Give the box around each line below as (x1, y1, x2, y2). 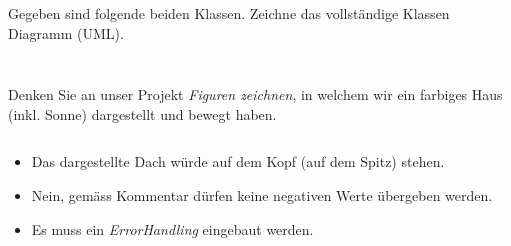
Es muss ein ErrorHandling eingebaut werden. (31, 218, 314, 239)
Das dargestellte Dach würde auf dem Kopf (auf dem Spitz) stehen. (31, 151, 445, 172)
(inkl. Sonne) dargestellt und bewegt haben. (8, 103, 277, 124)
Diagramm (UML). (8, 22, 124, 43)
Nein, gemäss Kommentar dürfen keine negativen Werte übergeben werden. (31, 184, 493, 205)
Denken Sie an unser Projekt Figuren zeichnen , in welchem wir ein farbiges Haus (8, 84, 503, 105)
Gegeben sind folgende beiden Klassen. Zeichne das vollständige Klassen (8, 3, 450, 23)
